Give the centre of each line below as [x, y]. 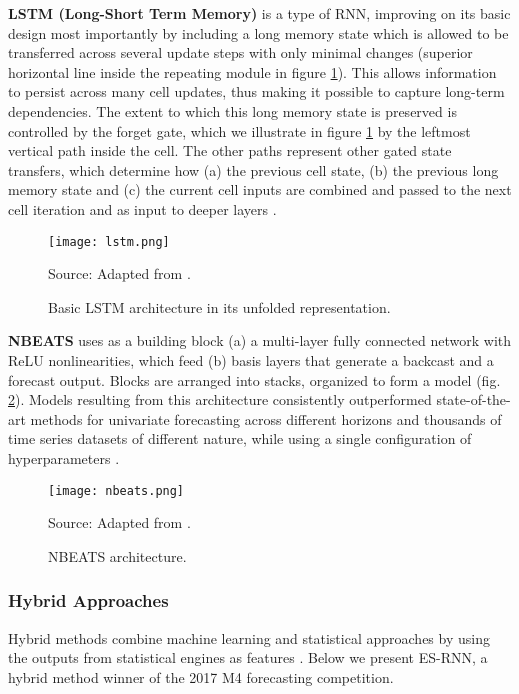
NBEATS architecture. [117, 555]
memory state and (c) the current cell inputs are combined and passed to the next [260, 189]
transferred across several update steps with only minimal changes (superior [240, 52]
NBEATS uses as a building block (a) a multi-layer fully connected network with [260, 340]
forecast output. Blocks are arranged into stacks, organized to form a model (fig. [254, 379]
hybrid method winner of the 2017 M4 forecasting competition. [201, 676]
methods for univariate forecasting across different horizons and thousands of [266, 418]
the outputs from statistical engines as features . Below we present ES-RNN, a [248, 657]
